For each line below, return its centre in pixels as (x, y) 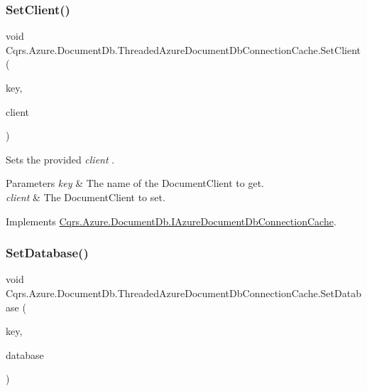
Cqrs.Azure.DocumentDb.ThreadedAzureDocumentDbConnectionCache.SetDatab (183, 293)
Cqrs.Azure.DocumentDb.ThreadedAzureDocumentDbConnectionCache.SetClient (183, 49)
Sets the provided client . (60, 159)
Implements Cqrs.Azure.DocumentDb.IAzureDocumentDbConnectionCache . (171, 221)
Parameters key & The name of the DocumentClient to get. (135, 183)
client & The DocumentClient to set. (86, 197)
